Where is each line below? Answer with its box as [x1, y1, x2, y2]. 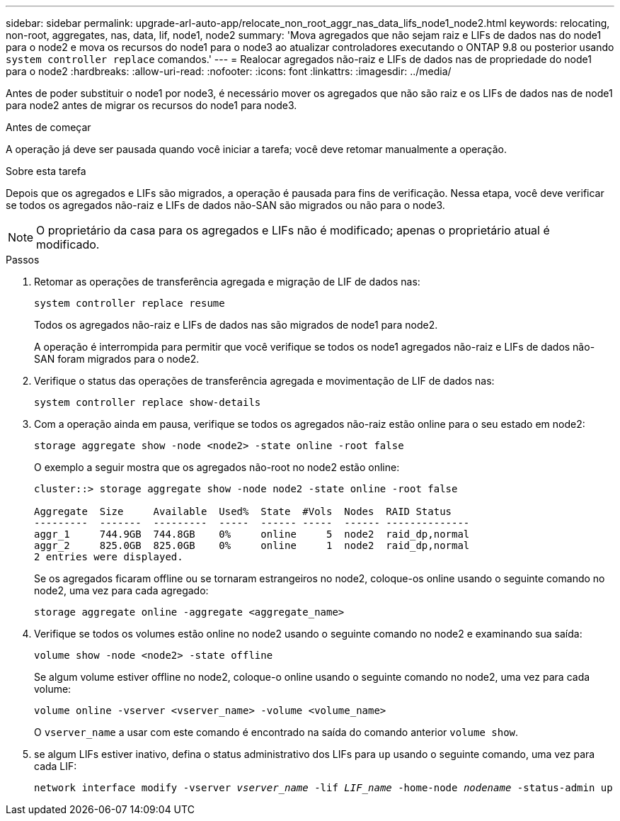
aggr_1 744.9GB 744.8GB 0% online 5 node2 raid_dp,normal [34, 528, 470, 540]
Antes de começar [6, 121, 91, 133]
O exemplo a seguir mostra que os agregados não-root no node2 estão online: [34, 461, 400, 473]
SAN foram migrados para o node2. [34, 353, 200, 365]
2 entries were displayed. [34, 551, 183, 562]
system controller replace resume [34, 298, 225, 309]
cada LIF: [34, 760, 77, 772]
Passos [6, 254, 40, 266]
